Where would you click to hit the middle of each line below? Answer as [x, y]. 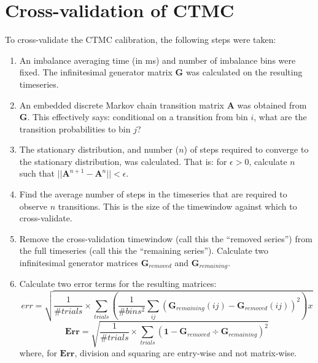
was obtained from [272, 105]
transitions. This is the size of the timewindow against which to [177, 206]
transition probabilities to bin [75, 128]
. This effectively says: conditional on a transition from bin [138, 117]
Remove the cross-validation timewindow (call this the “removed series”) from [166, 238]
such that [37, 173]
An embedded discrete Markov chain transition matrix [122, 105]
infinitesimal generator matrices [79, 263]
